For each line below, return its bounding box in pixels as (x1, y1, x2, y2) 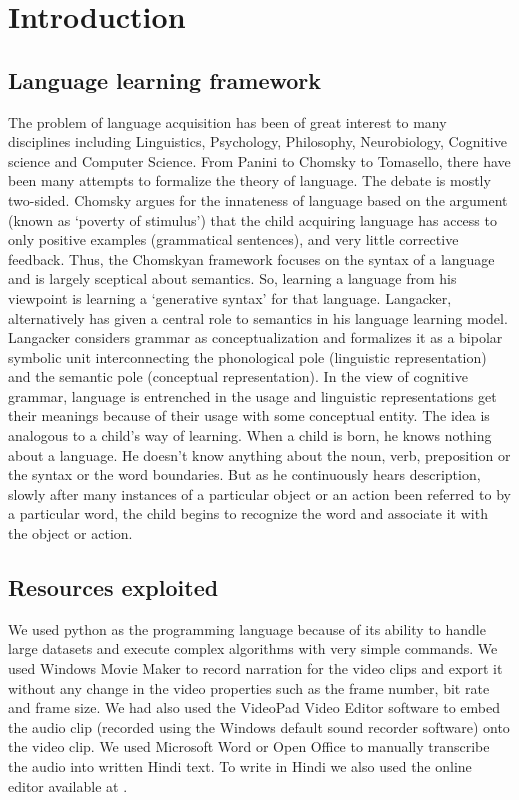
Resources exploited (8, 572, 219, 603)
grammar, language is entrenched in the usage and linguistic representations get (8, 385, 497, 406)
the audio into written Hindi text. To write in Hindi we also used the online (8, 756, 472, 776)
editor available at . (8, 775, 128, 796)
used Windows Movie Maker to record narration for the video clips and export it (8, 658, 503, 679)
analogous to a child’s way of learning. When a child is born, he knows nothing (8, 425, 492, 446)
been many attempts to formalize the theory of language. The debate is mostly (8, 170, 491, 191)
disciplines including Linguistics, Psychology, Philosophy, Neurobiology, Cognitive (8, 131, 507, 152)
